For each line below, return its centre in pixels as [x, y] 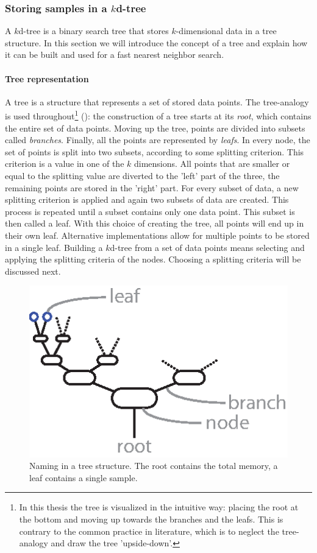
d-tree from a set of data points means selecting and [207, 247]
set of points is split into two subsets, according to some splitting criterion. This [155, 151]
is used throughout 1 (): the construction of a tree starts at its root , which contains [158, 115]
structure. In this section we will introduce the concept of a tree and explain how [156, 42]
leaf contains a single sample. [84, 477]
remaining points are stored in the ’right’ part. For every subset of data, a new [152, 187]
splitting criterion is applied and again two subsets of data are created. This [147, 199]
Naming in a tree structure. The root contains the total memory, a [154, 466]
